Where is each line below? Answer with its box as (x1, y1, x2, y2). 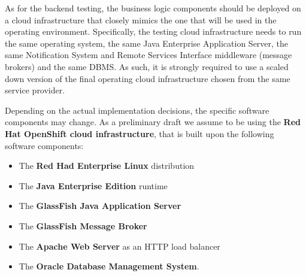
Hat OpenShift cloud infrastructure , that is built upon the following (5, 127, 274, 139)
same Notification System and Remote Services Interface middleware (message (5, 48, 292, 61)
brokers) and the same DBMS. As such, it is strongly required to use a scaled (5, 60, 289, 72)
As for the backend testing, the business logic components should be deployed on (5, 2, 301, 14)
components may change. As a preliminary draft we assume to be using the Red (5, 116, 301, 128)
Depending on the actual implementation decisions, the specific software (5, 104, 269, 116)
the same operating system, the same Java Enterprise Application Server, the (5, 37, 289, 49)
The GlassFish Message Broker (19, 219, 147, 232)
